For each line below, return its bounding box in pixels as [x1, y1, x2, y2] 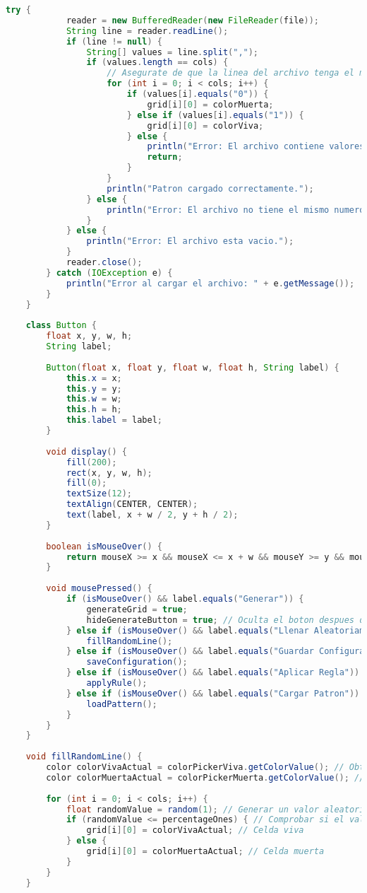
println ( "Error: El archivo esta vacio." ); [86, 236, 294, 247]
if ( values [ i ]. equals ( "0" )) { [126, 89, 269, 99]
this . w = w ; [66, 394, 122, 404]
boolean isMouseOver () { [46, 541, 162, 551]
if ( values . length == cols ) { [86, 57, 229, 68]
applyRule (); [86, 678, 148, 688]
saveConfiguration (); [86, 657, 188, 667]
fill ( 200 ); [66, 457, 117, 467]
